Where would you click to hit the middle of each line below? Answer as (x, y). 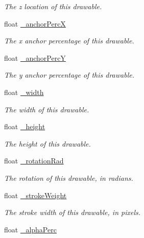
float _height (25, 126)
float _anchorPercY (35, 57)
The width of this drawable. (47, 109)
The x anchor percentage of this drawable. (69, 41)
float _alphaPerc (30, 229)
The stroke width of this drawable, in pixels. (73, 212)
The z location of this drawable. (53, 6)
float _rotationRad (34, 161)
